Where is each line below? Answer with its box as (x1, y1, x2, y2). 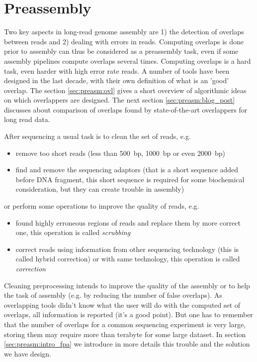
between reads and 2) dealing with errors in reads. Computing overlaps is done (4, 36, 244, 46)
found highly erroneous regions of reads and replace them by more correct (15, 217, 241, 228)
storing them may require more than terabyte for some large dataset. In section (4, 329, 246, 339)
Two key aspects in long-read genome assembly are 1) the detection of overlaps (4, 26, 244, 37)
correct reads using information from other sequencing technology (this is (15, 243, 239, 254)
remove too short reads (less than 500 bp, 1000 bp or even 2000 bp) (15, 147, 226, 158)
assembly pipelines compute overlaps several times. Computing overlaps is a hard (4, 55, 251, 66)
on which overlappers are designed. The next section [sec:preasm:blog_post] (4, 95, 235, 105)
